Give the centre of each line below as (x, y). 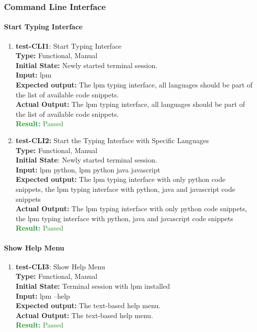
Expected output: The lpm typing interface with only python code (121, 179)
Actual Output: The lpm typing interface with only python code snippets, (131, 208)
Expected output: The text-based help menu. (88, 305)
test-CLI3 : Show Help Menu (60, 266)
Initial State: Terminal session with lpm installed (93, 286)
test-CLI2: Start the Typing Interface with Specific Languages (112, 140)
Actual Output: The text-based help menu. (84, 315)
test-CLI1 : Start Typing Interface (68, 45)
